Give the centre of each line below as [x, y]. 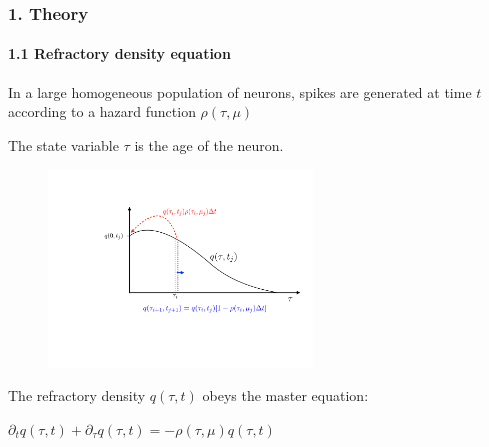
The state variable [63, 144]
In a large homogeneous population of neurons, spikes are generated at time [240, 91]
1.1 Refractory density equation [119, 53]
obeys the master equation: [285, 395]
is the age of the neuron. [209, 144]
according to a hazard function [102, 111]
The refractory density [77, 395]
